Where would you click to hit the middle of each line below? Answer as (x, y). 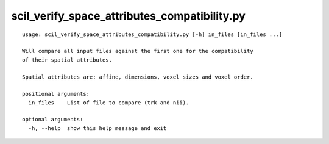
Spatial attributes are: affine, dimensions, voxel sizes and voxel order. (138, 77)
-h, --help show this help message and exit (97, 128)
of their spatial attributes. (67, 60)
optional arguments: (53, 120)
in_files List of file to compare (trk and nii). (109, 103)
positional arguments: (56, 94)
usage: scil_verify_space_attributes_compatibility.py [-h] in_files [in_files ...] (152, 34)
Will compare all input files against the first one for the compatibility (138, 51)
